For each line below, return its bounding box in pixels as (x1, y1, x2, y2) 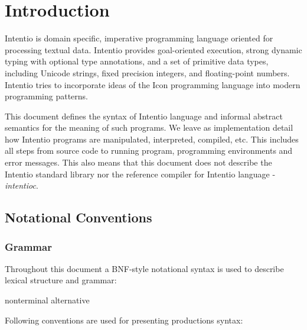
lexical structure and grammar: (5, 274, 117, 286)
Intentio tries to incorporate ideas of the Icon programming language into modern (5, 78, 301, 90)
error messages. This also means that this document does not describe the (5, 156, 272, 169)
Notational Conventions (5, 208, 152, 227)
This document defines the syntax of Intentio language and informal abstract (5, 109, 283, 122)
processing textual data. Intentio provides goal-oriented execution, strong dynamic (5, 43, 302, 56)
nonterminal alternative (5, 294, 90, 306)
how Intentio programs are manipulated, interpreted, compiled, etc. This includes (5, 132, 299, 145)
